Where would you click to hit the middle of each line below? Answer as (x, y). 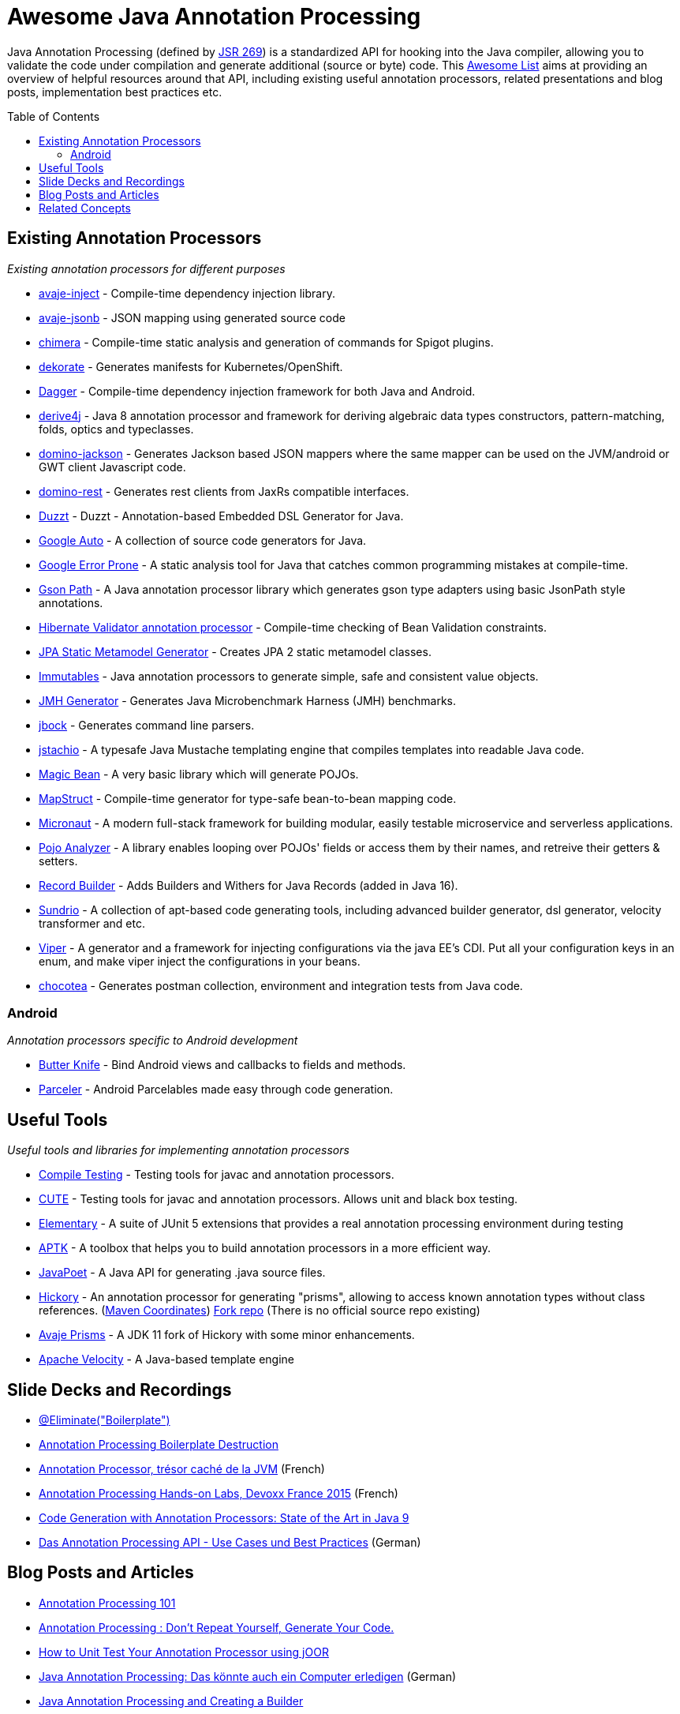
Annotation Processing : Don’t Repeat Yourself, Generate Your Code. (217, 1627)
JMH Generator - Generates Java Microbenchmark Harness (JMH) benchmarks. (248, 700)
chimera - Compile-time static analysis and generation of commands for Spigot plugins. (266, 342)
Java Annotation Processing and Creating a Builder (171, 1701)
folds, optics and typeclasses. (116, 429)
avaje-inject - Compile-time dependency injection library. (187, 293)
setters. (58, 861)
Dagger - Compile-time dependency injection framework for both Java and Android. (257, 391)
